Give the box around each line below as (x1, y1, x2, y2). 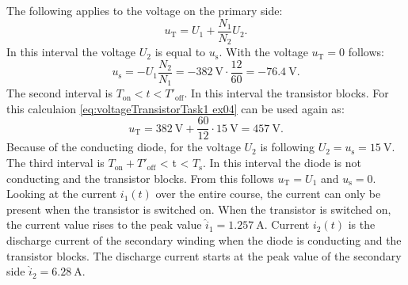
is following (260, 139, 315, 155)
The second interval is (6, 85, 112, 101)
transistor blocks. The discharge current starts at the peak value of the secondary (6, 247, 402, 264)
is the (348, 216, 376, 233)
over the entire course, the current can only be (155, 185, 381, 202)
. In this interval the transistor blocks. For (184, 85, 389, 101)
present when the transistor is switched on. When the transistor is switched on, (6, 200, 391, 217)
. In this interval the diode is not (202, 154, 362, 171)
